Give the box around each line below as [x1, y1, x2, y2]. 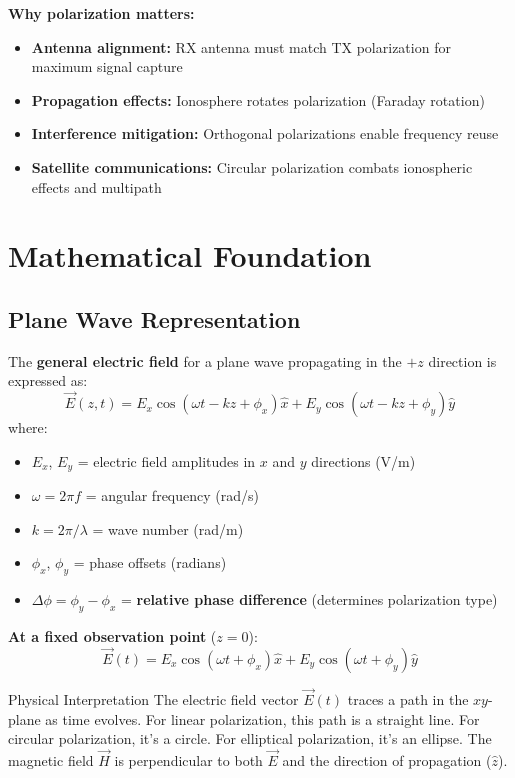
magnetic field [8, 750, 94, 770]
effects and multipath [31, 176, 162, 197]
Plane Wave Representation [8, 303, 301, 334]
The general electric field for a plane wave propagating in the [8, 350, 402, 371]
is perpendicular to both [114, 750, 263, 770]
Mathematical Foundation [8, 235, 372, 276]
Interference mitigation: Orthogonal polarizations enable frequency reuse [31, 123, 499, 144]
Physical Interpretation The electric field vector [8, 689, 299, 709]
